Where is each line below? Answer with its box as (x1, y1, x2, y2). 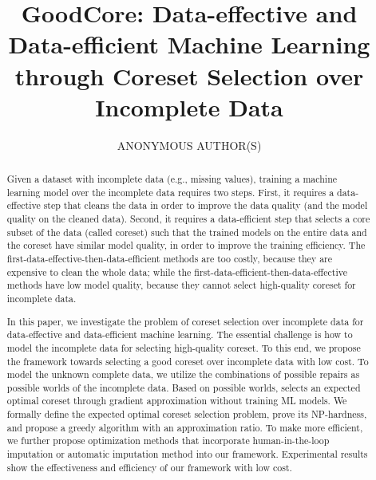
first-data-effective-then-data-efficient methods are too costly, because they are (6, 252, 333, 266)
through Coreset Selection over (14, 59, 364, 92)
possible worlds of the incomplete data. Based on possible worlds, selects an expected (6, 380, 361, 394)
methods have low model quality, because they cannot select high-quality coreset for (6, 278, 356, 292)
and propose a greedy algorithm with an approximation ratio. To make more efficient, (6, 420, 363, 434)
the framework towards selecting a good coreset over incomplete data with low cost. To (6, 354, 369, 368)
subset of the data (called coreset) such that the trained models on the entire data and (6, 225, 367, 238)
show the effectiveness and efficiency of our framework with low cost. (6, 460, 292, 474)
